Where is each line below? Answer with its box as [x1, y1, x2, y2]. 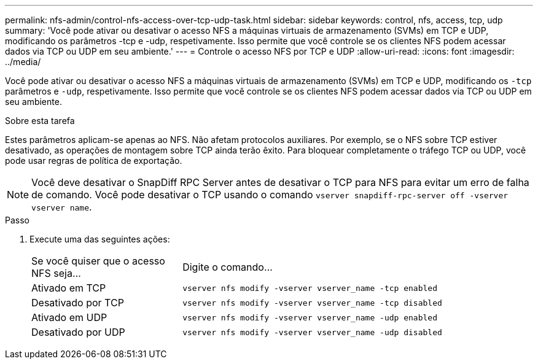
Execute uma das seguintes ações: [29, 234, 170, 244]
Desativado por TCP [31, 296, 124, 309]
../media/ [5, 56, 41, 67]
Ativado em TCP [31, 282, 106, 294]
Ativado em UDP [31, 311, 107, 323]
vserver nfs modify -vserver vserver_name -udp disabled [182, 327, 442, 337]
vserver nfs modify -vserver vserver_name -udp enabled [182, 312, 438, 322]
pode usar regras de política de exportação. [5, 155, 182, 166]
